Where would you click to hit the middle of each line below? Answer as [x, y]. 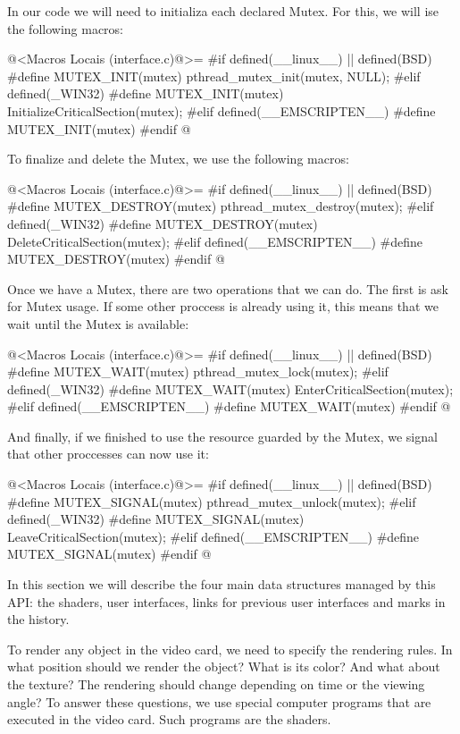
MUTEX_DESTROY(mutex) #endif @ [116, 259]
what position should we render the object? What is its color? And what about [224, 667]
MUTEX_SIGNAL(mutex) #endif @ [109, 554]
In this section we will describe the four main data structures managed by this [222, 584]
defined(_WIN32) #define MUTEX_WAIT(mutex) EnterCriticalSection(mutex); [230, 388]
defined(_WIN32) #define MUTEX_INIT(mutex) [146, 93]
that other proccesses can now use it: [108, 454]
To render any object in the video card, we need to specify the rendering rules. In [230, 649]
